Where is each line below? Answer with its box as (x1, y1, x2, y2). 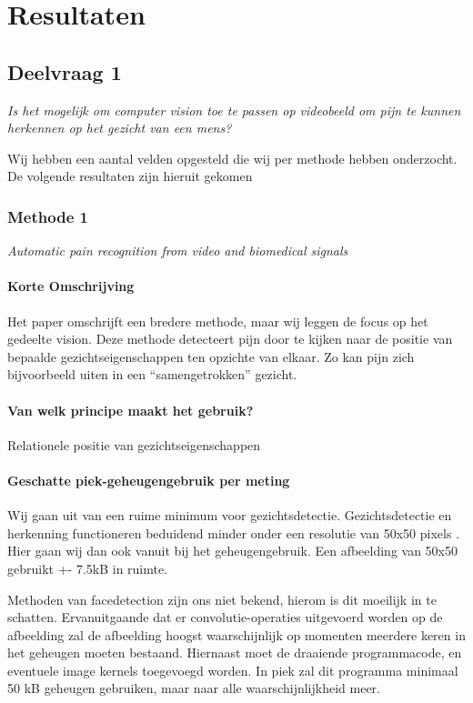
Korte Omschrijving (7, 276, 135, 296)
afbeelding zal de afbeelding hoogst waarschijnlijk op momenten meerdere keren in (7, 625, 466, 644)
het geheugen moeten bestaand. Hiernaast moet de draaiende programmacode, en (7, 643, 462, 662)
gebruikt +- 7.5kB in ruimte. (7, 558, 168, 577)
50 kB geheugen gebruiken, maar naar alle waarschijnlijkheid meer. (7, 678, 380, 698)
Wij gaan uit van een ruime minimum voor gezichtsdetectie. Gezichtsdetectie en (7, 506, 452, 525)
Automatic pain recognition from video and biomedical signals (7, 241, 348, 260)
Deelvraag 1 (7, 57, 122, 85)
